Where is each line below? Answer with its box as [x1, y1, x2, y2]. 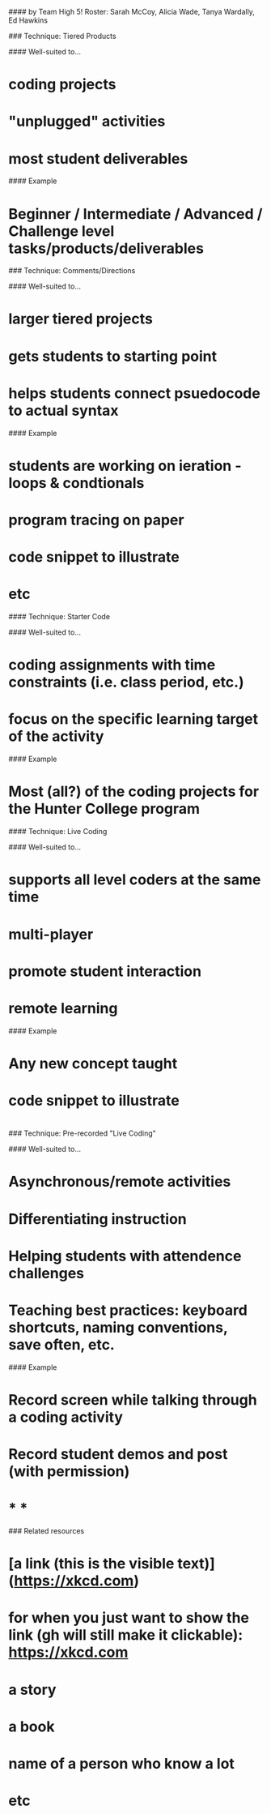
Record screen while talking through [8, 1390, 257, 1409]
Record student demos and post [8, 1445, 228, 1464]
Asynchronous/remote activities [8, 1173, 231, 1191]
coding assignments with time [8, 656, 216, 674]
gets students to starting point [8, 347, 217, 366]
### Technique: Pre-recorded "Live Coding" [8, 1128, 156, 1138]
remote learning [8, 999, 118, 1017]
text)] [177, 1555, 216, 1573]
